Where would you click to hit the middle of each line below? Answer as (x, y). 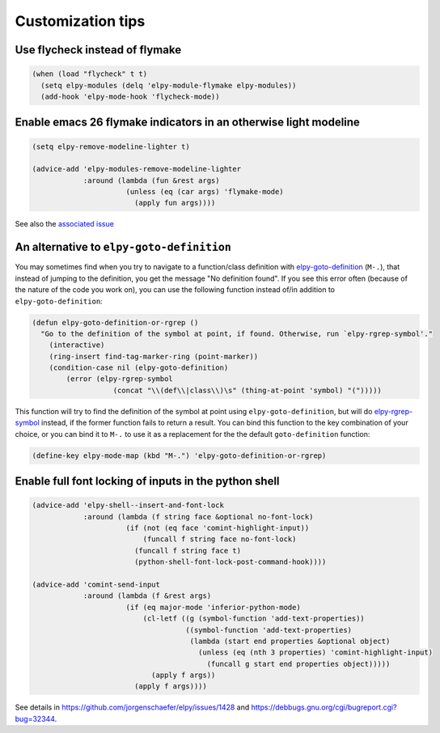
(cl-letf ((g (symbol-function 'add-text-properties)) (254, 619)
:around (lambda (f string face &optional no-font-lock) (198, 517)
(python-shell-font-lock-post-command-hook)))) (230, 562)
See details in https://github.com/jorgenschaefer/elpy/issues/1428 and (132, 707)
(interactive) (77, 345)
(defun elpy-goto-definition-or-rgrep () (115, 322)
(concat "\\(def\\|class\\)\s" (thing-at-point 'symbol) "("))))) (247, 390)
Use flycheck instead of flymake (98, 50)
